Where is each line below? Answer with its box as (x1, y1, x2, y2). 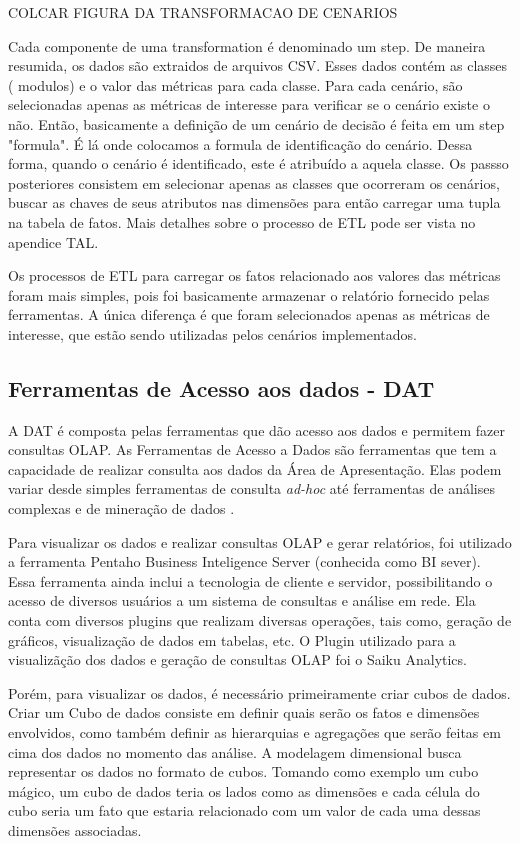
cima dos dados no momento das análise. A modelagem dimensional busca (8, 741, 462, 762)
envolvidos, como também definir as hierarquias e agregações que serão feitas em (8, 722, 501, 743)
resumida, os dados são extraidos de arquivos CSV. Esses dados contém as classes (8, 55, 508, 76)
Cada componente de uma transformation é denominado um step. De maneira (8, 35, 486, 56)
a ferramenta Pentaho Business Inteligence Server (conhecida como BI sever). (8, 551, 481, 572)
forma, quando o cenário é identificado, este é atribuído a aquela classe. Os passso (8, 153, 509, 174)
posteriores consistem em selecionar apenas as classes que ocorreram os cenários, (8, 172, 500, 193)
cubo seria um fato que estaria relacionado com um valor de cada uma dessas (8, 800, 481, 821)
